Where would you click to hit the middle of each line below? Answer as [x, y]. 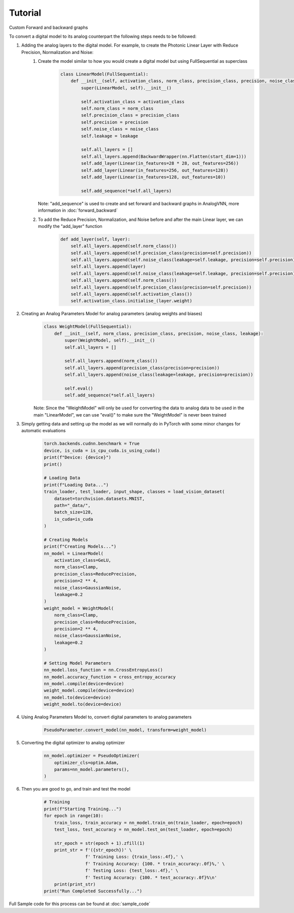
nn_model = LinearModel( [74, 553]
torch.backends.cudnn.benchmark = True [92, 444]
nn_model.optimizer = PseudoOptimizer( [92, 756]
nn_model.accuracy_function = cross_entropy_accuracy [110, 677]
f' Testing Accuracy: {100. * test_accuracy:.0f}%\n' [151, 877]
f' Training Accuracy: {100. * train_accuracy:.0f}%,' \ [155, 864]
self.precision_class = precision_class [130, 115]
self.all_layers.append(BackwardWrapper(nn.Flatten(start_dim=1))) [164, 156]
